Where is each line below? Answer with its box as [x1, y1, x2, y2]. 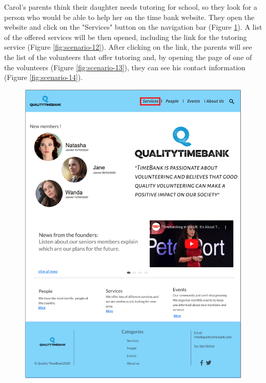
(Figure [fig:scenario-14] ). [4, 72, 83, 83]
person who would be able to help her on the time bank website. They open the [4, 11, 255, 22]
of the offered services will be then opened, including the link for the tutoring [4, 31, 247, 42]
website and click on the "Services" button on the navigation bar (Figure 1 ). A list [4, 22, 262, 32]
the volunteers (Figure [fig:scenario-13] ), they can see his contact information [4, 62, 245, 72]
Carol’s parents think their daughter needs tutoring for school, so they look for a [4, 2, 257, 12]
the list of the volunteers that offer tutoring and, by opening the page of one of [4, 51, 252, 62]
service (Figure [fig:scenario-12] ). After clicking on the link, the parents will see [4, 42, 252, 52]
